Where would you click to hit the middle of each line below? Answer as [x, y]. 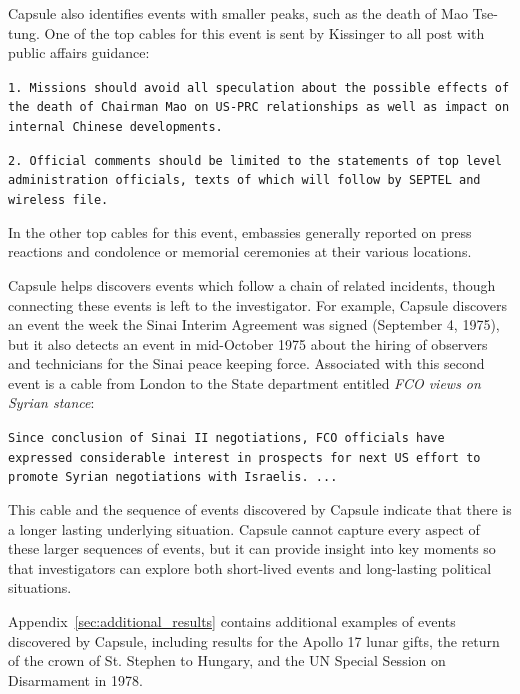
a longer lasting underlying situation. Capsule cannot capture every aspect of [244, 528]
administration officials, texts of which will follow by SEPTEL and [244, 180]
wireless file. [58, 200]
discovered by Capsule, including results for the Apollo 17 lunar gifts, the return [254, 640]
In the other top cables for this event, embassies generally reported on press [240, 231]
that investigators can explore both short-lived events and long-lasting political [250, 567]
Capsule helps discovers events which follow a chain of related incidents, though [252, 284]
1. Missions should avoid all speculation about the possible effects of [259, 87]
